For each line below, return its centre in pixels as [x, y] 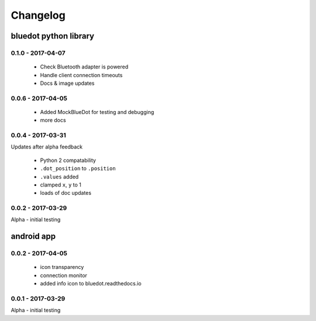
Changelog [38, 15]
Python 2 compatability [68, 160]
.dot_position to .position [78, 168]
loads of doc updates [66, 193]
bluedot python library [53, 36]
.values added [59, 177]
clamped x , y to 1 [61, 185]
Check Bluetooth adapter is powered [84, 67]
